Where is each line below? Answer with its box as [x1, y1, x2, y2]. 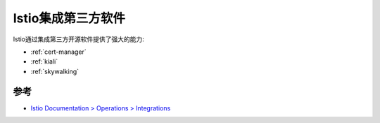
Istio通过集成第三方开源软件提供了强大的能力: [13, 35, 144, 43]
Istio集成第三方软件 [13, 10, 126, 26]
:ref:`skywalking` [30, 67, 80, 75]
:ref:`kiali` [30, 57, 58, 66]
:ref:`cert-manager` [30, 48, 87, 56]
